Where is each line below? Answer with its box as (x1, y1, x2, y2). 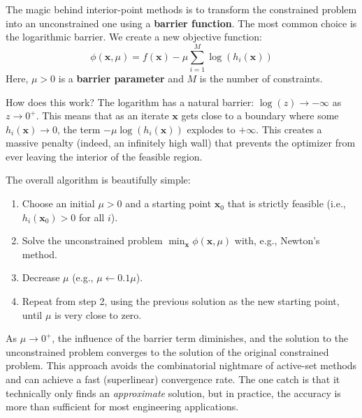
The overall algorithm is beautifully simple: (6, 172, 191, 187)
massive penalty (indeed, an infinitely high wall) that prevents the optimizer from (6, 135, 356, 150)
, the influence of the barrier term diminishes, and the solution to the (52, 331, 349, 345)
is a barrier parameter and (58, 70, 184, 85)
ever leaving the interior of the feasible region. (6, 149, 203, 163)
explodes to (187, 121, 236, 136)
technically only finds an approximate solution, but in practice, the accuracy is (6, 385, 341, 400)
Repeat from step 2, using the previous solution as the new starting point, (22, 294, 340, 308)
